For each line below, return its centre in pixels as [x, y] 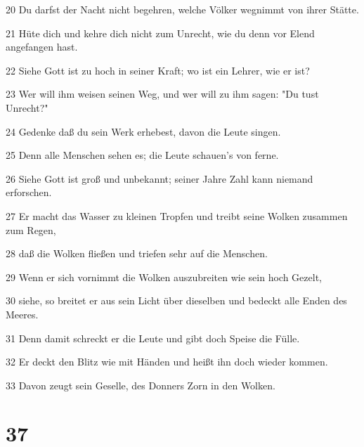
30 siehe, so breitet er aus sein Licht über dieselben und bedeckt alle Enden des [176, 300]
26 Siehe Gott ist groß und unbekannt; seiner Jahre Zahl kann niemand [160, 178]
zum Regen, [31, 229]
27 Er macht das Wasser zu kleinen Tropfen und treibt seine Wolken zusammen [177, 215]
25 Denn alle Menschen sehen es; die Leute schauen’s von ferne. [142, 155]
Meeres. [22, 314]
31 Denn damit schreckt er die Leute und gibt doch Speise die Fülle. [153, 338]
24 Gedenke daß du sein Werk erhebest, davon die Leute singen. [143, 131]
